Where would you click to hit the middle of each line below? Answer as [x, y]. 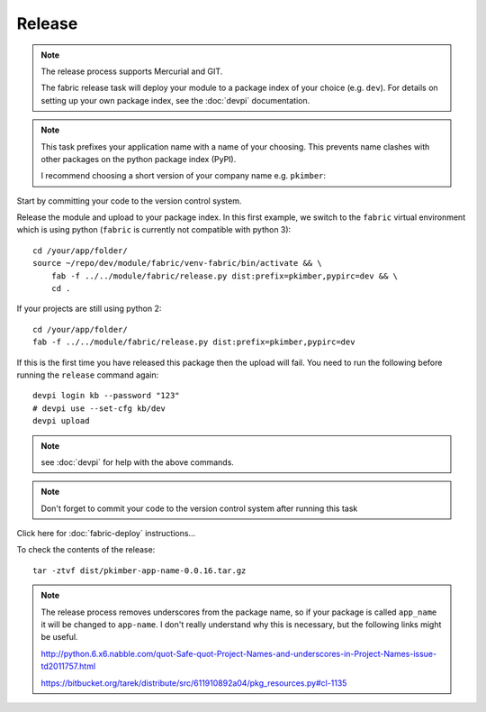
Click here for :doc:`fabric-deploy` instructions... [106, 534]
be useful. [59, 637]
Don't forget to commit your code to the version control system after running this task [199, 508]
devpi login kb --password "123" [106, 396]
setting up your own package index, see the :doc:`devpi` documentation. [175, 100]
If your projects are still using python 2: [89, 309]
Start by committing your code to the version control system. [129, 201]
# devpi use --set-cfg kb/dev [99, 408]
